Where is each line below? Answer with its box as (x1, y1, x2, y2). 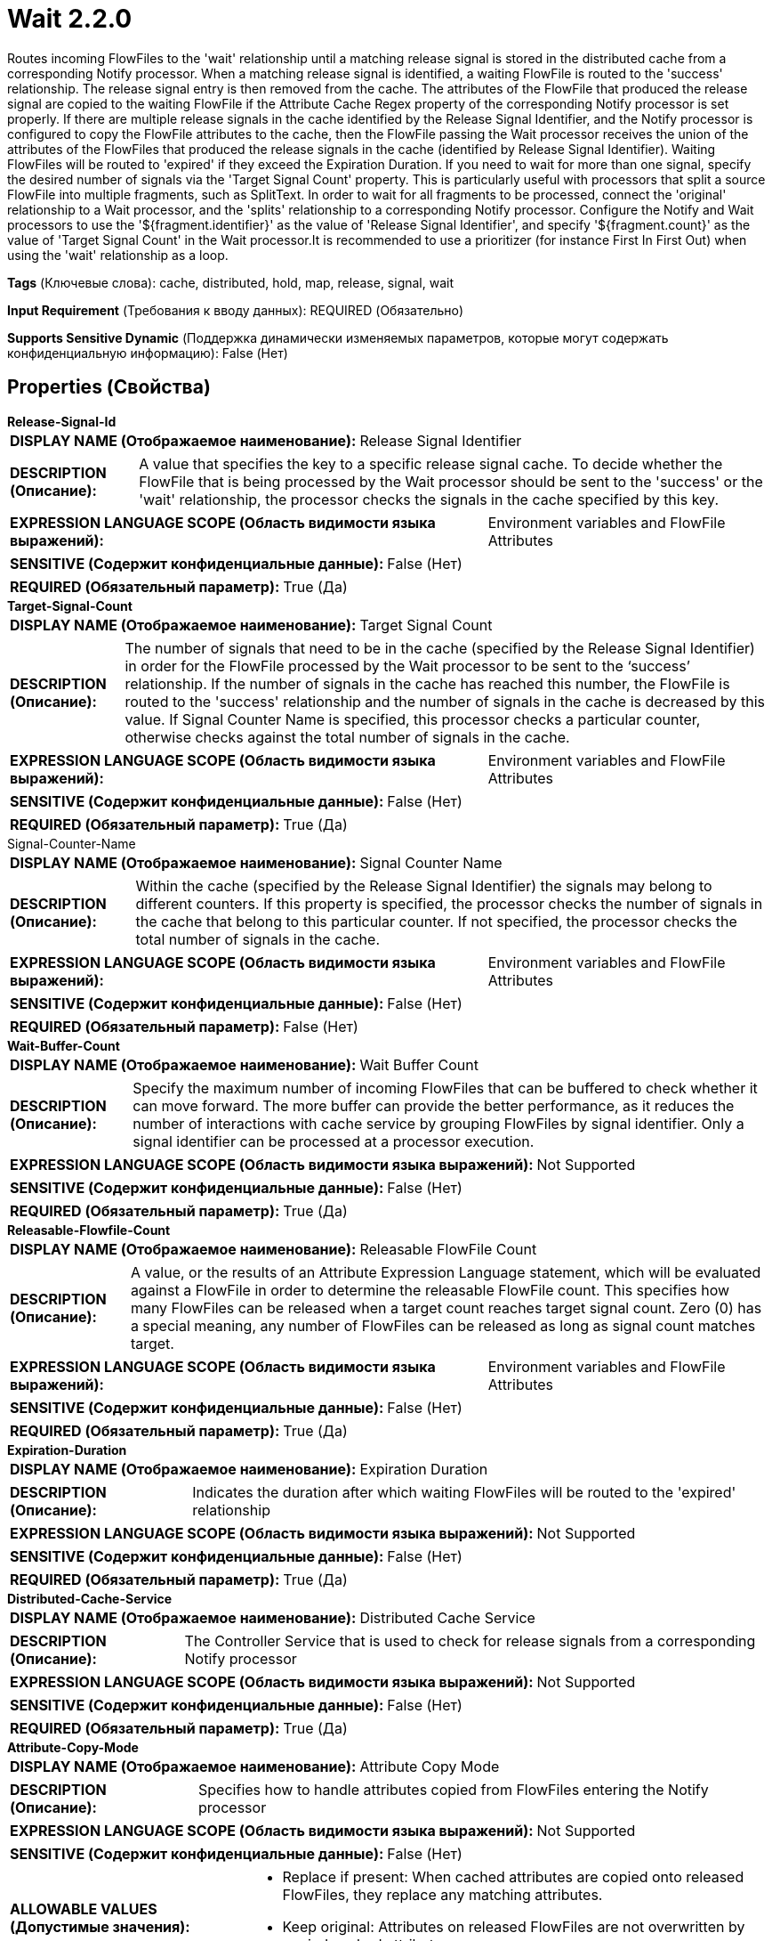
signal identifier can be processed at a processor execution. (133, 1132, 535, 1150)
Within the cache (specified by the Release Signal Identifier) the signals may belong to (135, 876, 712, 895)
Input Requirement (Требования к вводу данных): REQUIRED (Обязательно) (7, 302, 464, 318)
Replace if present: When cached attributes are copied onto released (282, 1867, 744, 1886)
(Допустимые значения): (10, 1917, 190, 1936)
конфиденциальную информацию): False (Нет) (7, 345, 288, 361)
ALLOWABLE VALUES (10, 1899, 157, 1918)
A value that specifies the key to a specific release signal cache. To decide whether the (139, 454, 723, 473)
